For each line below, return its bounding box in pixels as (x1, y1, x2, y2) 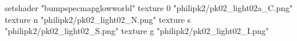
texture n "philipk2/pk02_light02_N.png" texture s (5, 13, 191, 25)
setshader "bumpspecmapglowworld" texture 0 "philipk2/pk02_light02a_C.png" (5, 2, 293, 13)
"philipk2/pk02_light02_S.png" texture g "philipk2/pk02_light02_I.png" (5, 25, 269, 37)
